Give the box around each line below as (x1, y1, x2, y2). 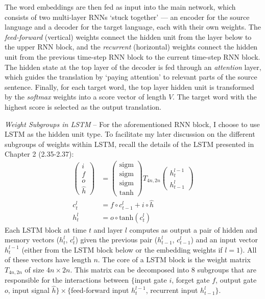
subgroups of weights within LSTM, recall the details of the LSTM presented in (5, 138, 254, 149)
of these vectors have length (5, 254, 91, 265)
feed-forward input (71, 285, 129, 295)
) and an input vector (190, 234, 258, 245)
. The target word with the (173, 91, 257, 102)
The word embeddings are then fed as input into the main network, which (5, 2, 236, 12)
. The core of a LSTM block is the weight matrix (98, 254, 251, 265)
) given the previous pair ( (75, 234, 158, 245)
